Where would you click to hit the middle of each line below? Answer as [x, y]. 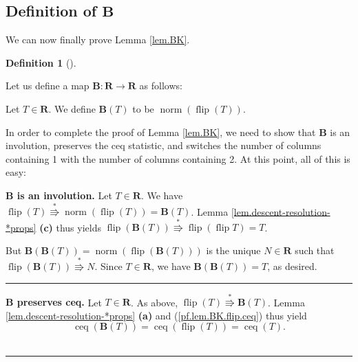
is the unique [233, 250]
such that [315, 250]
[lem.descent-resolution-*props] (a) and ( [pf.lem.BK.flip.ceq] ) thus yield [156, 315]
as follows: [161, 86]
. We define [72, 108]
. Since [108, 265]
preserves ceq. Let [59, 302]
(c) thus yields [70, 227]
